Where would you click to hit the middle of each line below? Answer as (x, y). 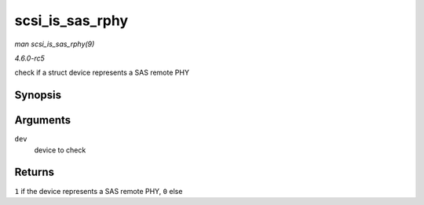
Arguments (43, 121)
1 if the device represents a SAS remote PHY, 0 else (99, 191)
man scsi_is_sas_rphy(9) (55, 44)
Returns (35, 172)
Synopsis (38, 95)
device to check (60, 150)
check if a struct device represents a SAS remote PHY (102, 73)
